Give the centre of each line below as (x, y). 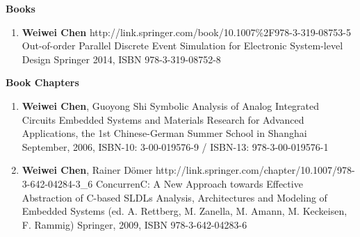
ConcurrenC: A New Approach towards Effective (199, 183)
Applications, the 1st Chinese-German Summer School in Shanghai (164, 133)
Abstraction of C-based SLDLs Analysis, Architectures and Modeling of (174, 197)
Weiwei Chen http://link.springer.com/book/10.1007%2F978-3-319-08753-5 (186, 32)
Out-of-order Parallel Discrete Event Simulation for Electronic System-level (182, 46)
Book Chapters (42, 82)
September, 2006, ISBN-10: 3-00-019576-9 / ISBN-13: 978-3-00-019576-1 (175, 146)
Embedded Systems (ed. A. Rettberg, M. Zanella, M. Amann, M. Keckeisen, (185, 211)
